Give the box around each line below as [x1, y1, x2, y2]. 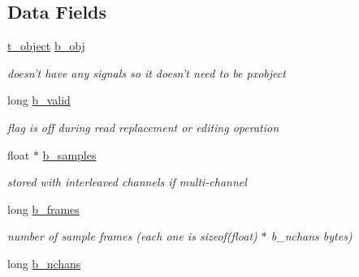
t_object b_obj [7, 37, 85, 54]
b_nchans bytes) [270, 228, 353, 245]
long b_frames [7, 200, 80, 217]
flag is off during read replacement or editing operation [7, 118, 279, 135]
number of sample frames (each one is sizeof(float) [7, 228, 257, 245]
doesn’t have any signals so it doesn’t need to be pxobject [7, 64, 286, 81]
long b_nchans [7, 254, 81, 271]
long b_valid [7, 92, 71, 109]
